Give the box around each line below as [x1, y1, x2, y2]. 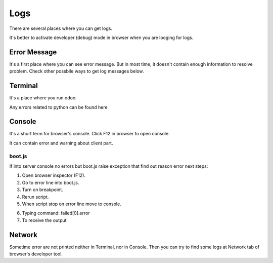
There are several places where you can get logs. [9, 25, 112, 31]
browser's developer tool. [9, 251, 63, 257]
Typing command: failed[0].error [22, 210, 90, 216]
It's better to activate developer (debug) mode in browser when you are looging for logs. [9, 34, 194, 41]
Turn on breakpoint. [22, 186, 63, 193]
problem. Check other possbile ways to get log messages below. [9, 68, 144, 74]
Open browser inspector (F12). [22, 172, 86, 178]
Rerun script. [22, 194, 49, 200]
